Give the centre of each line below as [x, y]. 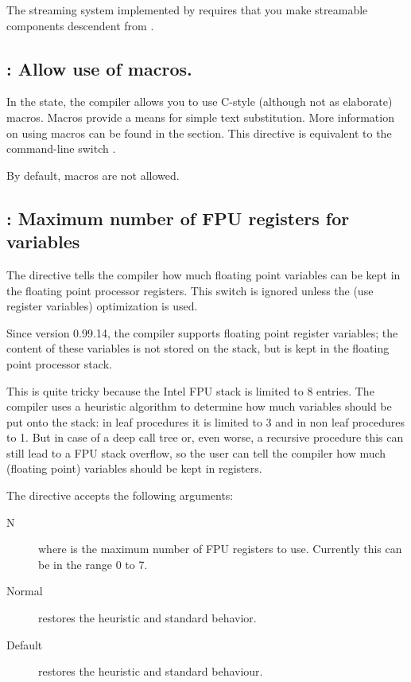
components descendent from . [80, 25]
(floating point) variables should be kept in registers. [134, 468]
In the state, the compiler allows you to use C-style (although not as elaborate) [200, 101]
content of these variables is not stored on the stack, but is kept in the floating [198, 348]
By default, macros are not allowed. [93, 175]
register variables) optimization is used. [102, 306]
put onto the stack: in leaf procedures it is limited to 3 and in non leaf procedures [205, 421]
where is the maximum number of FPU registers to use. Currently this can [220, 549]
